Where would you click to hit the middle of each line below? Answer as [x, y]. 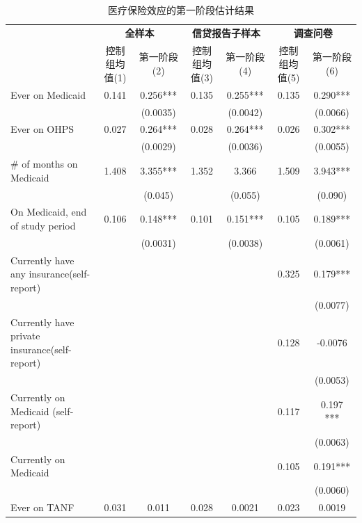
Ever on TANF [42, 507]
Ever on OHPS [42, 129]
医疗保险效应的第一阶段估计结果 [181, 10]
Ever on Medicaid [48, 94]
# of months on [44, 164]
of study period [43, 225]
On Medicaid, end [49, 212]
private [25, 336]
